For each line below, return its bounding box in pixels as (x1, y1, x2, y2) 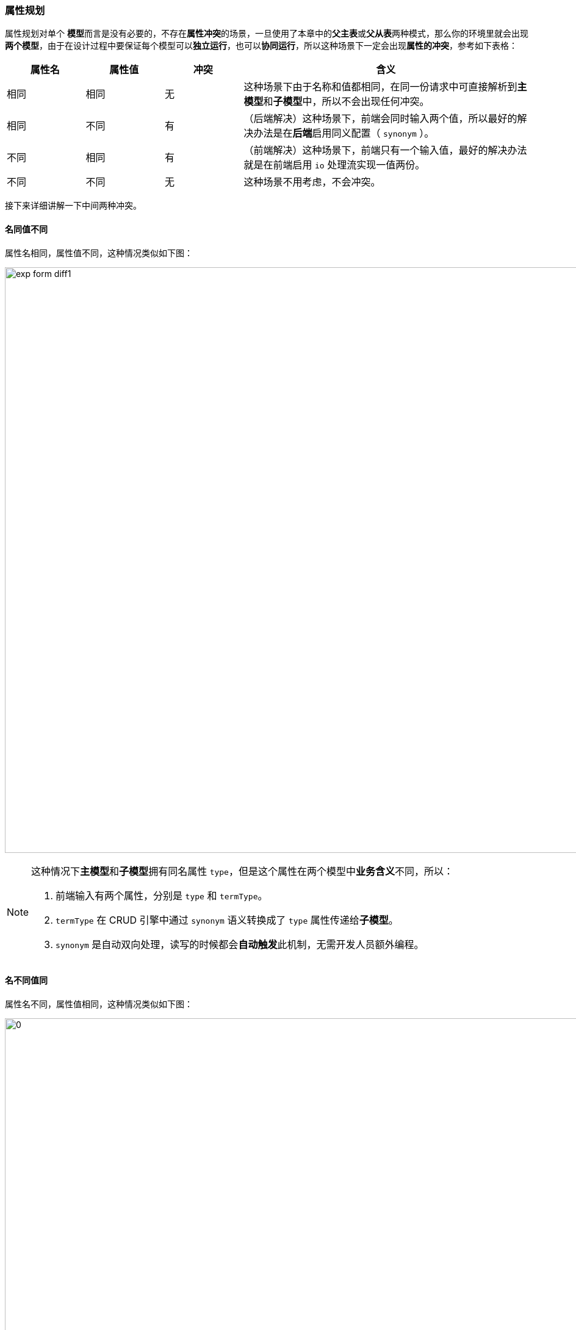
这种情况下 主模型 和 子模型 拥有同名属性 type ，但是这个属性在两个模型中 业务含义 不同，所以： (31, 864, 453, 877)
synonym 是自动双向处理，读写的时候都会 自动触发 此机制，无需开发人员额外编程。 (56, 938, 424, 951)
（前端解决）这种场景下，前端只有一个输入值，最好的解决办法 (243, 144, 527, 157)
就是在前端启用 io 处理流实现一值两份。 (243, 159, 425, 171)
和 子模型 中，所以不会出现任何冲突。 (263, 95, 430, 108)
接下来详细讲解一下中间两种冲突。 (5, 200, 142, 211)
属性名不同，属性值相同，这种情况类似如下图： (5, 998, 193, 1009)
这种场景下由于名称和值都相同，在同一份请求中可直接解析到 (243, 81, 517, 93)
